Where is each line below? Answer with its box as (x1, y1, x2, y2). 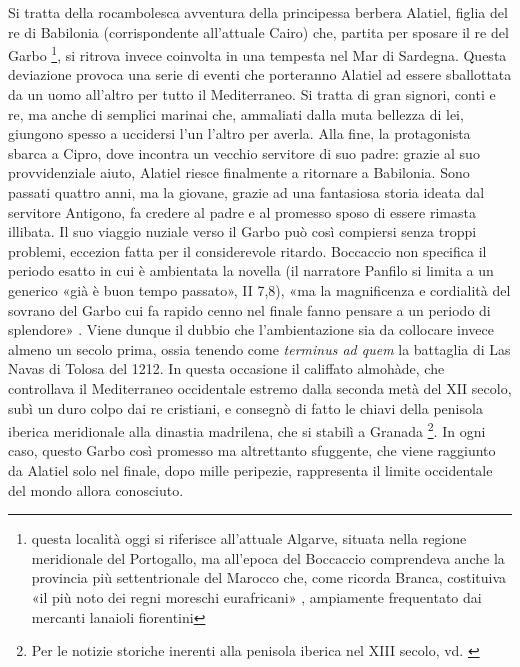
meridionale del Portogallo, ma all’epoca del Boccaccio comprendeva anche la (31, 547, 505, 568)
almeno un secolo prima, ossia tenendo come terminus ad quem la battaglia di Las (8, 338, 511, 359)
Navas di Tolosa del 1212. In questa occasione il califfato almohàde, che (8, 358, 445, 379)
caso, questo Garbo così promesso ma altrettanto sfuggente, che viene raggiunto (8, 440, 496, 461)
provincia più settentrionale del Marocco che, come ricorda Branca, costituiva (31, 567, 507, 588)
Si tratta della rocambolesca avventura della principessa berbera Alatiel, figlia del (8, 2, 508, 22)
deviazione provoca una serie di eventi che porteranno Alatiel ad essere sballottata (8, 64, 512, 85)
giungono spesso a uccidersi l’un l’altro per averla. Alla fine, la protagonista (8, 123, 471, 144)
